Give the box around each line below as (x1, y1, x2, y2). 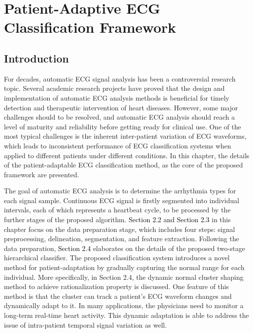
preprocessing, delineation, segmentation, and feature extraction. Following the (4, 233, 239, 244)
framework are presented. (4, 169, 79, 179)
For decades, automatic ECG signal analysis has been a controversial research (4, 73, 236, 83)
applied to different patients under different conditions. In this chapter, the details (4, 150, 250, 160)
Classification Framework (4, 17, 176, 37)
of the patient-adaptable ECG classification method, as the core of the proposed (4, 160, 243, 170)
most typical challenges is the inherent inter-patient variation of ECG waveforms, (4, 131, 247, 141)
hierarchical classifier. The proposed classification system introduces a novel (4, 252, 230, 263)
